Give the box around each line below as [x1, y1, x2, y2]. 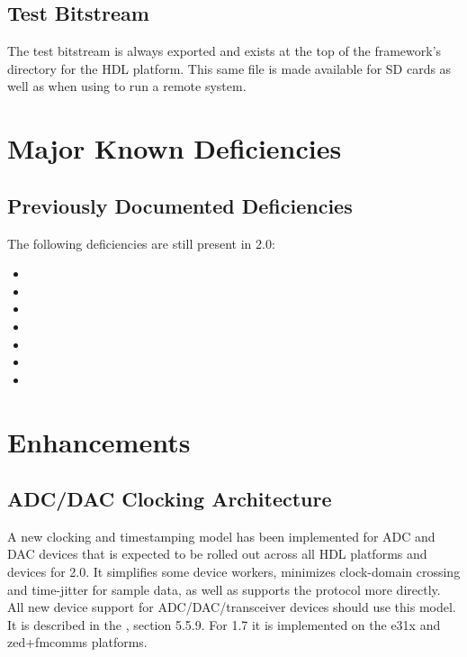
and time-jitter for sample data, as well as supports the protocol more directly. [7, 579, 441, 598]
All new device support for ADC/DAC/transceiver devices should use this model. [7, 598, 456, 616]
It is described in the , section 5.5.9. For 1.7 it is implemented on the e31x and [7, 615, 441, 634]
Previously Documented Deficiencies [7, 191, 353, 219]
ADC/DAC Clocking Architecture [7, 485, 332, 513]
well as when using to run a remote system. [7, 77, 247, 96]
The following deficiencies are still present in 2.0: [7, 233, 275, 252]
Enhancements [7, 423, 191, 460]
